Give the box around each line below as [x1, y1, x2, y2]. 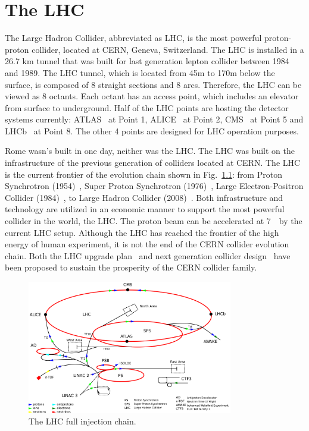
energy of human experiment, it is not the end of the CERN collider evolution [5, 238, 289, 250]
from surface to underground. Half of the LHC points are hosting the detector [5, 101, 289, 114]
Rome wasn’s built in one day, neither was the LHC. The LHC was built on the [5, 144, 295, 157]
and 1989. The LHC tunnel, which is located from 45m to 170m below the [5, 66, 275, 78]
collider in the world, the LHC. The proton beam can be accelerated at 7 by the [5, 215, 302, 227]
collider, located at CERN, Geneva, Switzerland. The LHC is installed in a [32, 43, 304, 55]
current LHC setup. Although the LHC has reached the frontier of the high [5, 226, 279, 238]
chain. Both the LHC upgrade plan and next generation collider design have [5, 249, 291, 262]
